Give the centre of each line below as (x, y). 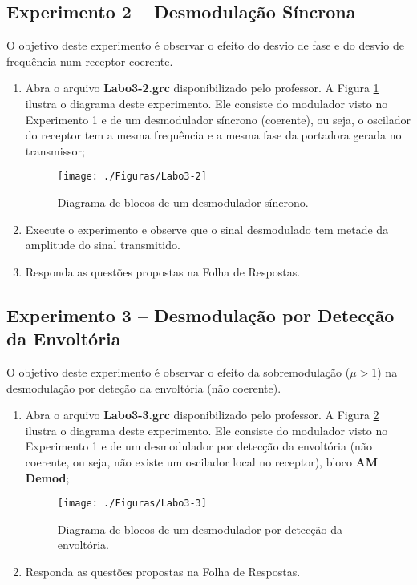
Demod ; (47, 477)
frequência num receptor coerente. (90, 61)
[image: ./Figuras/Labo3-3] (132, 504)
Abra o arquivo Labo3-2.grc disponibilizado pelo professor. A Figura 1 (202, 88)
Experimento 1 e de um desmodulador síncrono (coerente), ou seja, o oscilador (218, 119)
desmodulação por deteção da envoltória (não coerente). (144, 387)
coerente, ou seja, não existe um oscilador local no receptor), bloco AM (202, 461)
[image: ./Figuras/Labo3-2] (132, 177)
